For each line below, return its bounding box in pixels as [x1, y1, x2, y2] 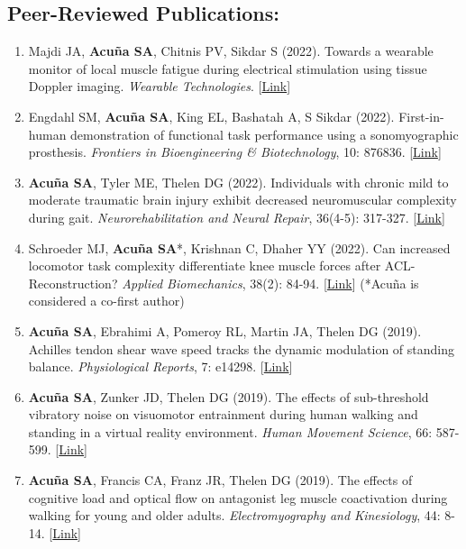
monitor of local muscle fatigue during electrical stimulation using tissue [28, 59, 427, 78]
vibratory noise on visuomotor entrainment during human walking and [28, 405, 418, 424]
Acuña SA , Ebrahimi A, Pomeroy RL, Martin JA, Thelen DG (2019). [28, 321, 422, 340]
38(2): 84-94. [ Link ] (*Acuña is [250, 273, 419, 292]
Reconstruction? [28, 273, 118, 292]
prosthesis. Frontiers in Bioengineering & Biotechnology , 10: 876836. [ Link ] [28, 142, 442, 161]
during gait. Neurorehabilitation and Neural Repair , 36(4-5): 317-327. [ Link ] [28, 207, 445, 226]
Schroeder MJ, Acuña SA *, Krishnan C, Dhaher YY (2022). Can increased [28, 238, 451, 257]
